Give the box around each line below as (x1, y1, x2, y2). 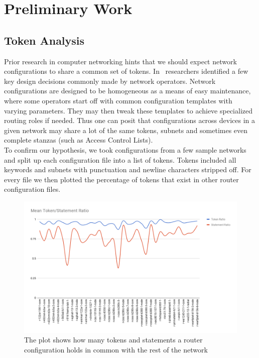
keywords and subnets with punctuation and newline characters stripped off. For (4, 164, 251, 175)
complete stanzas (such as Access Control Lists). (4, 135, 153, 145)
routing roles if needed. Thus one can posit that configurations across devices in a (4, 115, 255, 126)
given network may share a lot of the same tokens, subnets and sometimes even (4, 125, 248, 135)
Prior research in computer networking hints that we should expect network (4, 56, 237, 66)
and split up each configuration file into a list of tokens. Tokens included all (4, 154, 236, 165)
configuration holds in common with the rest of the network (24, 344, 208, 354)
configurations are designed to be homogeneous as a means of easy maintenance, (4, 85, 251, 96)
